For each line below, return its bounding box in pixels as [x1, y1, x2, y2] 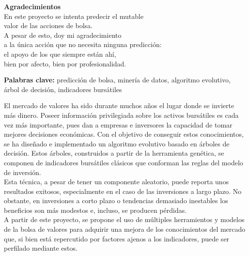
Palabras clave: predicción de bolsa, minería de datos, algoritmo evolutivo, [4, 75, 231, 85]
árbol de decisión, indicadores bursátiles [4, 84, 122, 94]
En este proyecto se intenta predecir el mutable [4, 11, 144, 21]
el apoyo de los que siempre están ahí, [4, 48, 116, 59]
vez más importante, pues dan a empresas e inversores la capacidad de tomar [4, 119, 233, 129]
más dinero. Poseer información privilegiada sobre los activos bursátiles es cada [4, 110, 239, 120]
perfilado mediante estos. [4, 243, 78, 253]
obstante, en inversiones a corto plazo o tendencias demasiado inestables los [4, 195, 228, 206]
